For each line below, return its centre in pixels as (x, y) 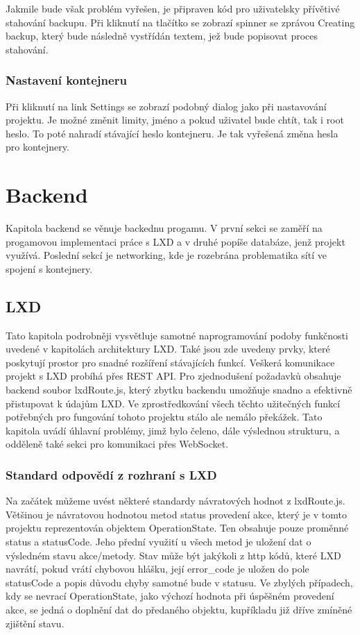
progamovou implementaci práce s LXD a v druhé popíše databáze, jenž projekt (175, 241)
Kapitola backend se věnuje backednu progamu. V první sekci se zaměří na (164, 228)
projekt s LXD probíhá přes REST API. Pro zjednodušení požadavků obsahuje (173, 376)
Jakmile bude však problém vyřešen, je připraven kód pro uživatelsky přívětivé (173, 8)
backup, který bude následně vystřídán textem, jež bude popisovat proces (162, 36)
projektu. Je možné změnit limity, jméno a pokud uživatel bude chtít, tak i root (175, 120)
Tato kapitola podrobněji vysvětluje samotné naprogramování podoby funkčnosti (177, 335)
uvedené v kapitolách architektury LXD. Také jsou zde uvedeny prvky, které (168, 349)
